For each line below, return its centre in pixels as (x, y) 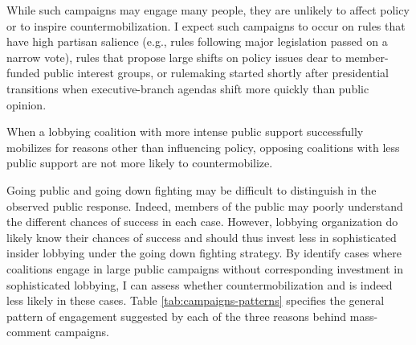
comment (29, 332)
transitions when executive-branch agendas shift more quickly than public (188, 88)
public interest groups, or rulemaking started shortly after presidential (216, 73)
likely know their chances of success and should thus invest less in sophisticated (202, 237)
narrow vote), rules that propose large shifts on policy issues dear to (174, 57)
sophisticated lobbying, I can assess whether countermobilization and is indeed (200, 284)
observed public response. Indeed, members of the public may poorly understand (205, 205)
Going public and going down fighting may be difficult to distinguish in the (192, 189)
